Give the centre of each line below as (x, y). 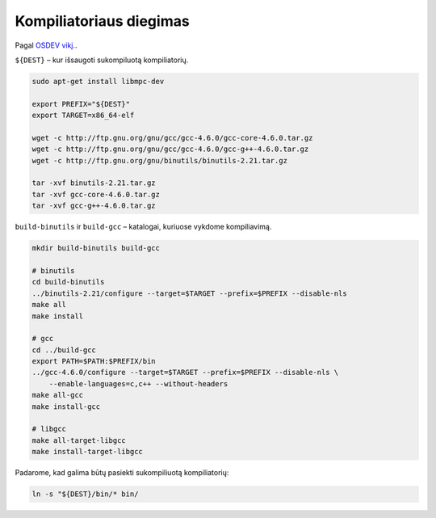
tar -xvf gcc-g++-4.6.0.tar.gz (94, 206)
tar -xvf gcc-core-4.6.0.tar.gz (96, 194)
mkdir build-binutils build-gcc (96, 248)
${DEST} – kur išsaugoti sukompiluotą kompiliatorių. (102, 60)
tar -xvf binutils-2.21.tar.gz (94, 183)
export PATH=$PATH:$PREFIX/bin (94, 361)
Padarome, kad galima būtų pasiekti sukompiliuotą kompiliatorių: (122, 473)
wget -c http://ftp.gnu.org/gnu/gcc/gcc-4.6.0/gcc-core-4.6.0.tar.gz (172, 138)
